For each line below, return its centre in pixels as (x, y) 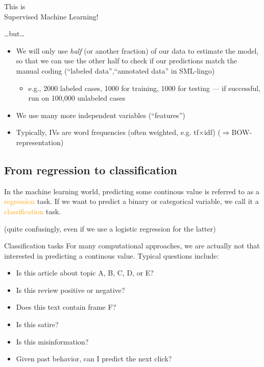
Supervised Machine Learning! (51, 16)
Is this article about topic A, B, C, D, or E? (85, 273)
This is (15, 6)
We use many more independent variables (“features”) (101, 115)
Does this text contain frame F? (66, 307)
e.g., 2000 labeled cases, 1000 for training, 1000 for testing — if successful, (144, 88)
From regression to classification (91, 169)
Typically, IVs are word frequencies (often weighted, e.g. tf (107, 132)
